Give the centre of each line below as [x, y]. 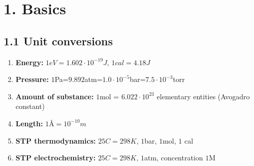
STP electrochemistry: [56, 158]
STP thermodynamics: [56, 140]
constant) [30, 106]
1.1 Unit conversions [58, 40]
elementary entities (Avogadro [203, 96]
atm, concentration [174, 158]
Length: [29, 123]
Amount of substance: [55, 96]
